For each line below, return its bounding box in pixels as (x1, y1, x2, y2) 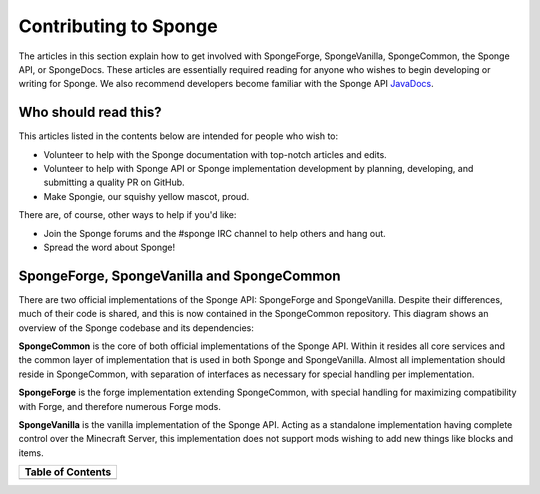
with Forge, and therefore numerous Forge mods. (18, 400, 222, 412)
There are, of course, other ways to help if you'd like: (18, 209, 237, 221)
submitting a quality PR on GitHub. (43, 176, 185, 189)
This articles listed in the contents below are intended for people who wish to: (18, 130, 339, 142)
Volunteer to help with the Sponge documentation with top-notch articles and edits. (43, 148, 387, 160)
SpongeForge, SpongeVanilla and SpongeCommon (18, 267, 341, 284)
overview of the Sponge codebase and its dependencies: (18, 321, 255, 334)
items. (18, 446, 44, 459)
